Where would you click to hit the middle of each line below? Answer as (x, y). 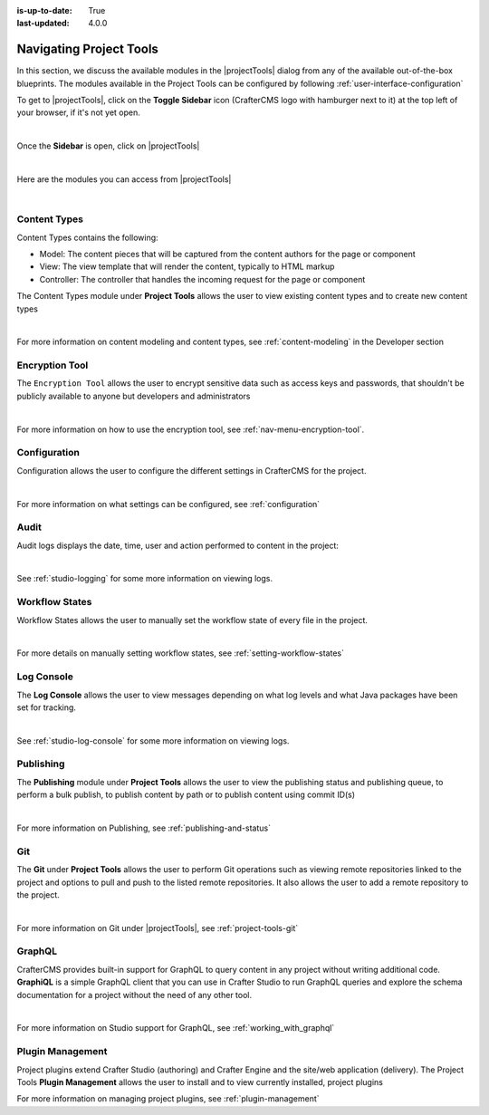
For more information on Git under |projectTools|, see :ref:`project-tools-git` (158, 928)
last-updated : (43, 24)
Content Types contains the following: (87, 237)
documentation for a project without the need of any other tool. (134, 995)
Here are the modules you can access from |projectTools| (124, 179)
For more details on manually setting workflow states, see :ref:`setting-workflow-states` (180, 653)
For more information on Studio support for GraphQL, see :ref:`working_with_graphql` (176, 1028)
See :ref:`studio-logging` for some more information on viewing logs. (145, 579)
